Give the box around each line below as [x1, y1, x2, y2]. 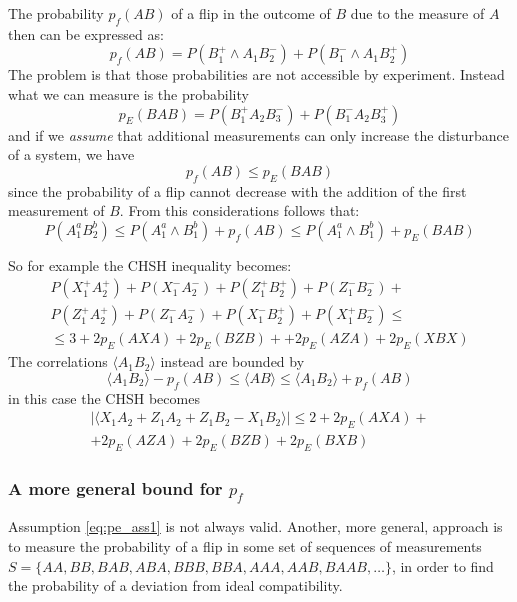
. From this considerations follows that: [119, 200, 360, 221]
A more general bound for [8, 475, 223, 500]
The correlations [8, 351, 108, 372]
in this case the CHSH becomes [8, 387, 200, 408]
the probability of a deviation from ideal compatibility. [8, 575, 343, 596]
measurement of [8, 200, 105, 221]
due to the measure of [350, 3, 485, 23]
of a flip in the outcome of [171, 3, 331, 23]
